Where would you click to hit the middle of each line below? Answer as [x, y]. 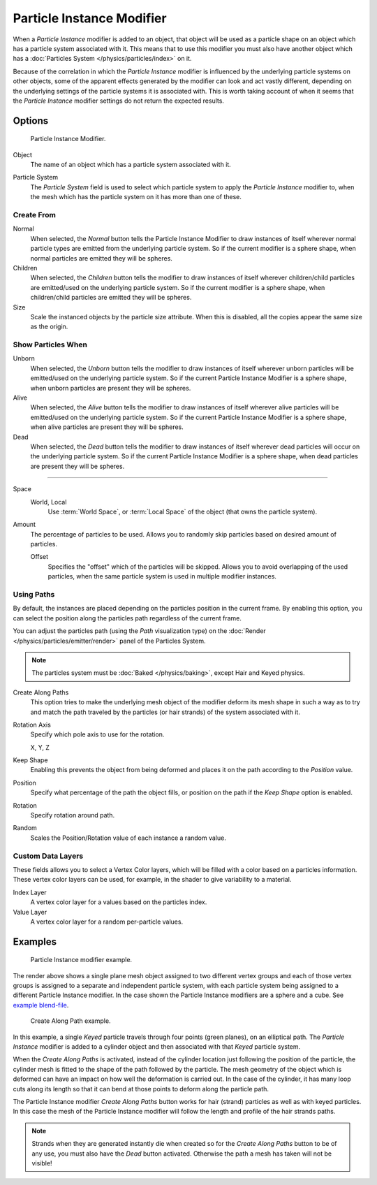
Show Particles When [50, 344]
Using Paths [34, 595]
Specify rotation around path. [73, 815]
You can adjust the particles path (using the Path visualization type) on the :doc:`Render [140, 631]
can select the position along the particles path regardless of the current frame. [127, 618]
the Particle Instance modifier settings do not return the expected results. [119, 101]
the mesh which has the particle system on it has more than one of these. [136, 197]
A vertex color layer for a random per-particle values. [107, 922]
